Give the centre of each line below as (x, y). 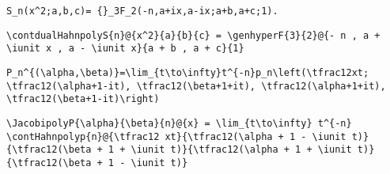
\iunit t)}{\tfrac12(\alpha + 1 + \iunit (241, 150)
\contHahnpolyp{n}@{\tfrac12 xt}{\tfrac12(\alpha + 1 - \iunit (176, 136)
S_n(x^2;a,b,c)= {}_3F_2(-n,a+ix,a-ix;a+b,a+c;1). (142, 11)
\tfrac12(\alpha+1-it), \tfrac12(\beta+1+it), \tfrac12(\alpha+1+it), (196, 86)
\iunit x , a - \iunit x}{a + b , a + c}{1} (125, 49)
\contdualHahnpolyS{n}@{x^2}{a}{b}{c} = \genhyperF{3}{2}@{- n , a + (193, 35)
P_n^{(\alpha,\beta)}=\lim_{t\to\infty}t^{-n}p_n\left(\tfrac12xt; (188, 72)
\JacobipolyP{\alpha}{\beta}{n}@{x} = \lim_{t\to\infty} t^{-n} (179, 123)
